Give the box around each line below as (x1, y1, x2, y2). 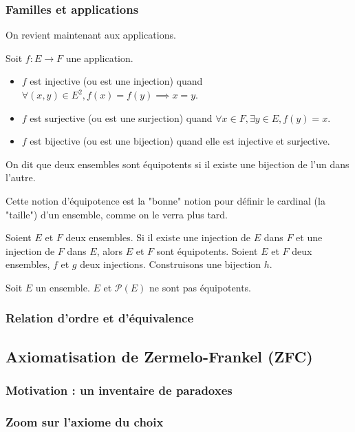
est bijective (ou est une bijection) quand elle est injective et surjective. (30, 134, 330, 148)
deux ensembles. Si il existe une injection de (65, 230, 250, 245)
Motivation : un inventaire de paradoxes (6, 382, 233, 399)
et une (296, 230, 323, 245)
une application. (65, 50, 133, 65)
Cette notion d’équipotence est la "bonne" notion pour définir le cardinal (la (6, 193, 325, 207)
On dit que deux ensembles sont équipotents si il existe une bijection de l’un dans (6, 156, 349, 171)
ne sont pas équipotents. (149, 280, 251, 294)
